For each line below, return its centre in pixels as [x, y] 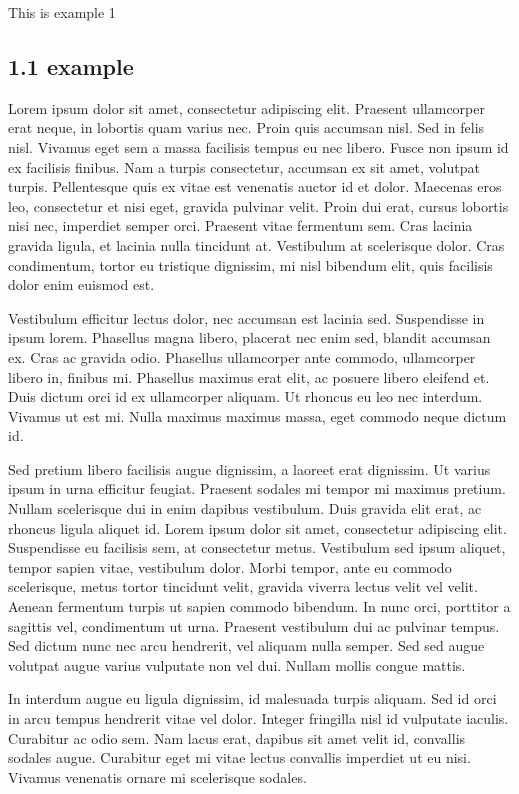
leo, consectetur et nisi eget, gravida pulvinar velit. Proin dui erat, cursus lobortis [258, 205]
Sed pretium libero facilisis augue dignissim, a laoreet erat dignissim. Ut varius [249, 468]
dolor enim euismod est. [81, 284]
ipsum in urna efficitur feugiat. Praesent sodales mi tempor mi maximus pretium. [257, 488]
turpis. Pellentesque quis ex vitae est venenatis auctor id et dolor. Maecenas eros [255, 186]
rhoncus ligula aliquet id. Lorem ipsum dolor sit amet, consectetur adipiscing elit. [257, 527]
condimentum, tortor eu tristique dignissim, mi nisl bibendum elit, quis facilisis [250, 264]
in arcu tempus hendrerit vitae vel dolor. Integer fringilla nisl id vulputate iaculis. [258, 718]
